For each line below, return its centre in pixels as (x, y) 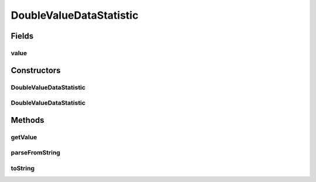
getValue (24, 137)
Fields (22, 36)
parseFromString (36, 153)
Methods (28, 120)
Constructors (36, 70)
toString (23, 168)
